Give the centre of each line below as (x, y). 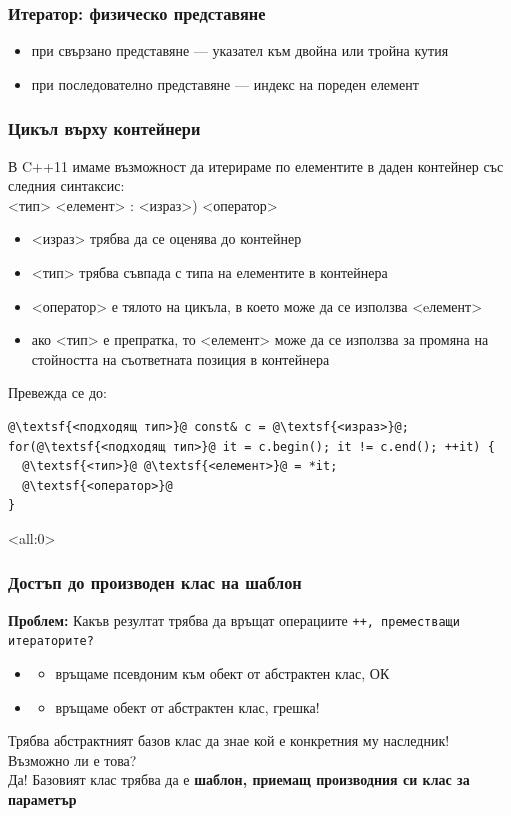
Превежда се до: (58, 392)
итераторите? (51, 641)
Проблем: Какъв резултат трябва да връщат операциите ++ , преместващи (234, 619)
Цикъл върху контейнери (104, 128)
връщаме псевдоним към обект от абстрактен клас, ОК (222, 673)
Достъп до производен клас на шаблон (155, 582)
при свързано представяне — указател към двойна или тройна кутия (240, 50)
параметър (42, 799)
